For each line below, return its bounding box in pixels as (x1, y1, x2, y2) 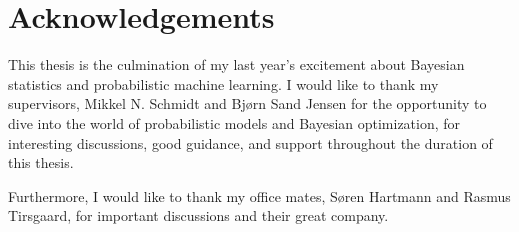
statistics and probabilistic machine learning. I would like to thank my (8, 73, 439, 94)
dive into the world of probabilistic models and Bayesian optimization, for (8, 112, 461, 133)
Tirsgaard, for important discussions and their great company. (8, 205, 389, 226)
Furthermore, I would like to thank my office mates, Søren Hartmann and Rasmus (8, 185, 511, 206)
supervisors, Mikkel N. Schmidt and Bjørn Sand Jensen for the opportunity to (8, 93, 487, 114)
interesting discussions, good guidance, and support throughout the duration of (8, 132, 493, 153)
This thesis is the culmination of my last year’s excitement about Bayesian (8, 54, 465, 75)
